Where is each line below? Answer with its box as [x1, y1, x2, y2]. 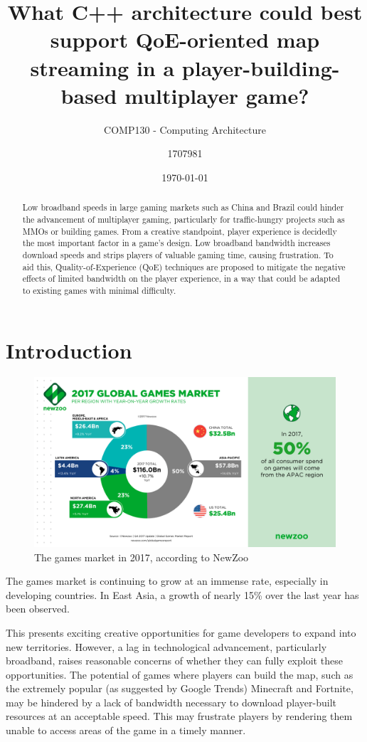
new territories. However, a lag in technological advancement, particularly [6, 639, 327, 654]
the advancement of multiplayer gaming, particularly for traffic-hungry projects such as [22, 213, 345, 225]
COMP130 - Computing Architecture [104, 122, 266, 137]
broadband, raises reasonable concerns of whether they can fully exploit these [6, 653, 343, 668]
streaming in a [30, 53, 175, 82]
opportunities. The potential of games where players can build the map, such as [6, 667, 353, 682]
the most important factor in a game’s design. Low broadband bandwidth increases [22, 237, 331, 249]
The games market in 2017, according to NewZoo [34, 549, 249, 564]
